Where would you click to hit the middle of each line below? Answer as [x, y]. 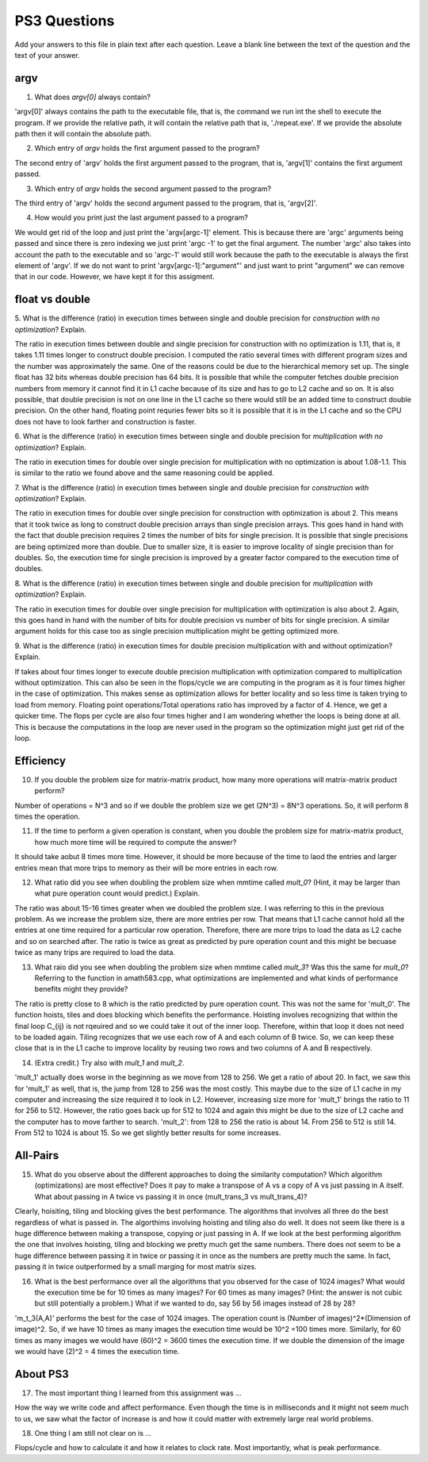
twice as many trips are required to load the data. [95, 953]
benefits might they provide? [81, 989]
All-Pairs [37, 1155]
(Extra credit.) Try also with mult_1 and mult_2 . [109, 1062]
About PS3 [42, 1374]
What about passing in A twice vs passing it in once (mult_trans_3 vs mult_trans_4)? [171, 1196]
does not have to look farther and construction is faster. [105, 421]
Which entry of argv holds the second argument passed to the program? [153, 188]
